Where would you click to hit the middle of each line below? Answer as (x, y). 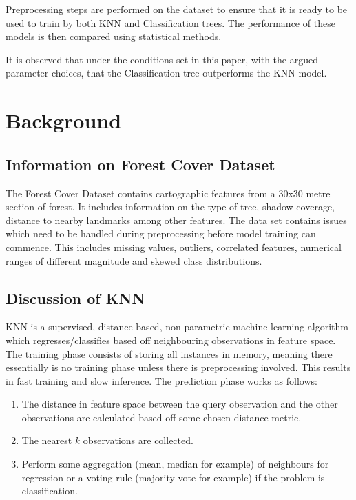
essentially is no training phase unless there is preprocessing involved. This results (178, 367)
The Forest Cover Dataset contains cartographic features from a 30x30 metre (168, 193)
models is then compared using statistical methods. (114, 36)
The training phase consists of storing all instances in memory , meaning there (169, 353)
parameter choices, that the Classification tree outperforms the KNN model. (166, 73)
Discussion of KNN (75, 298)
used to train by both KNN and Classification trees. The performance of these (170, 22)
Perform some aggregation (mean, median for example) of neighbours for (175, 464)
